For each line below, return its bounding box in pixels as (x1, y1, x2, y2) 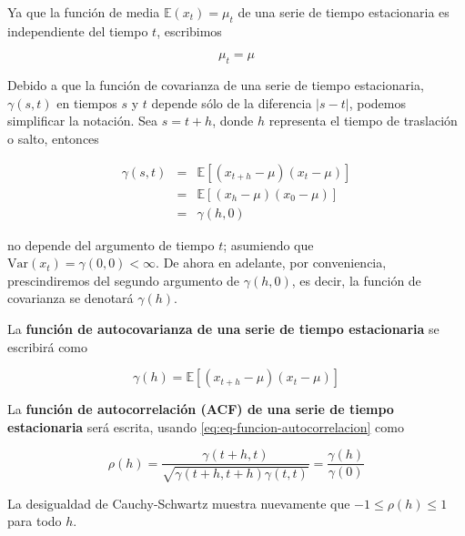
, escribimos (157, 21, 222, 40)
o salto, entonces (7, 128, 99, 147)
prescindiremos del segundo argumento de (7, 270, 240, 289)
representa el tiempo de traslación (268, 111, 458, 130)
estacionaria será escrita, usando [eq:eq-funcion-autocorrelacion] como (7, 417, 404, 436)
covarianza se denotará (7, 288, 134, 308)
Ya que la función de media (7, 3, 160, 21)
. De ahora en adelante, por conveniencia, (156, 253, 387, 272)
